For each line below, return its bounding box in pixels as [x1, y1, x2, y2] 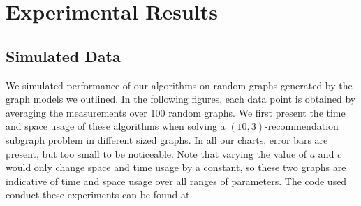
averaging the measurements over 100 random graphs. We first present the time [6, 105, 346, 119]
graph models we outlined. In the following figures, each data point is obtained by [6, 91, 356, 106]
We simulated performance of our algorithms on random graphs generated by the [6, 78, 353, 92]
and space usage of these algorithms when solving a [6, 119, 226, 133]
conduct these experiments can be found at [6, 187, 190, 202]
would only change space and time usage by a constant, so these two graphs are [6, 160, 346, 175]
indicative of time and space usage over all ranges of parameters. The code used [6, 173, 347, 188]
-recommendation [265, 119, 339, 133]
